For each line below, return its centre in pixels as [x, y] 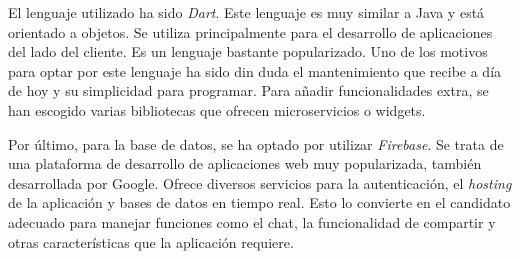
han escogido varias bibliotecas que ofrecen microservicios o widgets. [217, 109]
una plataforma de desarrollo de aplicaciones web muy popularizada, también [245, 163]
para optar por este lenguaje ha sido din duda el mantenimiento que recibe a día [255, 70]
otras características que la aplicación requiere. [151, 241]
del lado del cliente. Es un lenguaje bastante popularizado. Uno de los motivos [248, 51]
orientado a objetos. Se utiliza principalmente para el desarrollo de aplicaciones [250, 31]
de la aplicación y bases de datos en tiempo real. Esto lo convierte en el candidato [259, 202]
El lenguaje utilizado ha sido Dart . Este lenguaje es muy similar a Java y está [246, 12]
